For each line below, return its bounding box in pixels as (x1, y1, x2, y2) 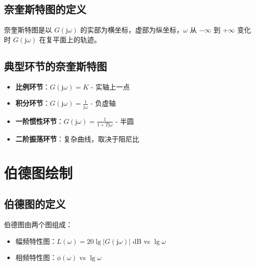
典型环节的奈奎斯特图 (4, 58, 107, 73)
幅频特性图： (15, 236, 57, 246)
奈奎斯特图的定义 (4, 1, 86, 17)
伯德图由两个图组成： (4, 219, 73, 229)
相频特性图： (15, 252, 57, 263)
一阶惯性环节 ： (15, 116, 64, 126)
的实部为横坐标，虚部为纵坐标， (80, 25, 183, 35)
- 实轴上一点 (91, 81, 130, 91)
